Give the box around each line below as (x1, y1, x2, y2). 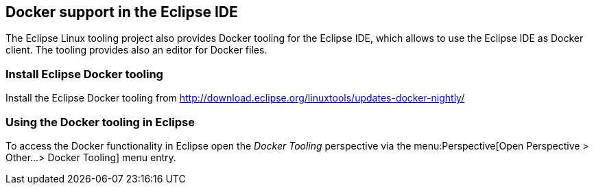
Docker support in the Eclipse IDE (5, 3, 238, 21)
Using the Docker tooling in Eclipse (5, 115, 195, 129)
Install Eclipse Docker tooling (5, 67, 163, 81)
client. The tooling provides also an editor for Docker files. (5, 44, 268, 56)
